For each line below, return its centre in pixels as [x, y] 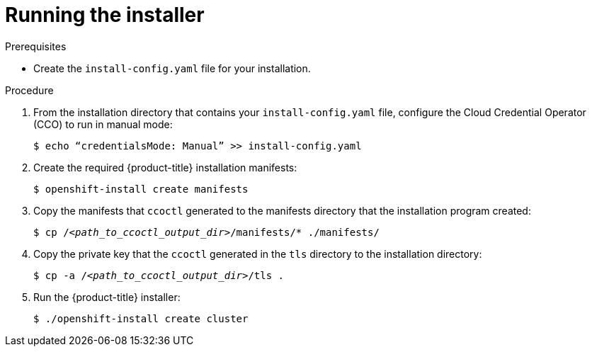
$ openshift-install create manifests [141, 189]
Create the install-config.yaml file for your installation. [172, 68]
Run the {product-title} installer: [107, 297]
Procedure [29, 90]
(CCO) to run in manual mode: [103, 124]
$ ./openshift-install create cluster [141, 318]
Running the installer [105, 15]
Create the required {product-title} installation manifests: [165, 167]
